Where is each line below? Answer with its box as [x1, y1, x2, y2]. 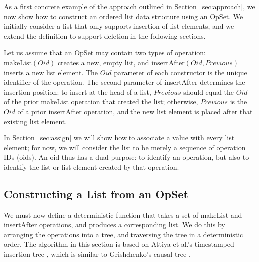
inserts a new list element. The [4, 67, 98, 77]
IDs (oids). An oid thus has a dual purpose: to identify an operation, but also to [4, 152, 249, 162]
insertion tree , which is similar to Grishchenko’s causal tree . [4, 249, 191, 259]
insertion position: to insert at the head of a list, [4, 86, 151, 97]
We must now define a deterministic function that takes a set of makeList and [4, 209, 242, 220]
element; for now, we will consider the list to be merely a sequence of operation [4, 142, 246, 152]
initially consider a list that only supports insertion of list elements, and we [4, 21, 234, 31]
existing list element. [4, 116, 67, 126]
